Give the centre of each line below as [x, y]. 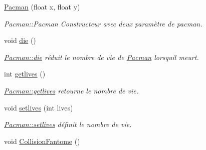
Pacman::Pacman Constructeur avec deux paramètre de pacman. [103, 23]
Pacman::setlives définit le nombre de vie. [68, 124]
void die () [20, 40]
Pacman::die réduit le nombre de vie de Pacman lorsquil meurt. [101, 57]
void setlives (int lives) [39, 107]
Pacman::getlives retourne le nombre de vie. [71, 90]
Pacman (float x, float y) [42, 6]
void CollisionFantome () [42, 141]
